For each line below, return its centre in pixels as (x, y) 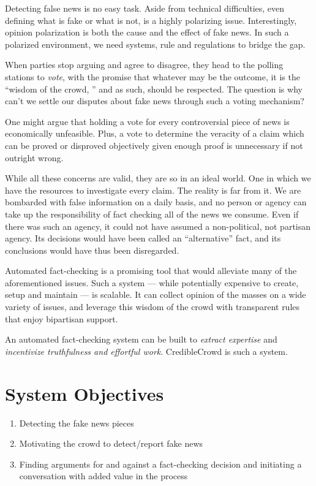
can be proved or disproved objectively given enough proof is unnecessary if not (154, 145)
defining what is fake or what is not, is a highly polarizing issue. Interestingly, (151, 20)
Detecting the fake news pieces (77, 423)
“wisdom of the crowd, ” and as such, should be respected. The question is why (154, 89)
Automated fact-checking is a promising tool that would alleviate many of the (151, 271)
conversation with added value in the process (103, 476)
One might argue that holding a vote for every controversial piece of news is (147, 121)
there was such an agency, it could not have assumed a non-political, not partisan (158, 226)
